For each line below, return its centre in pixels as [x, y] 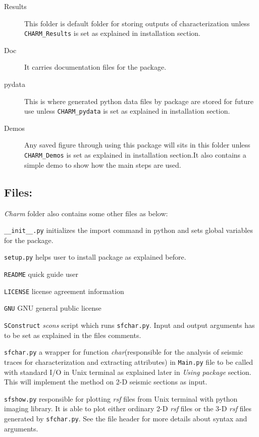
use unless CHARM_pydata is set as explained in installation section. [127, 111]
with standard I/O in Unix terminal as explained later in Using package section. [128, 372]
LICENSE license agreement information [64, 291]
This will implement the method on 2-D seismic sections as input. [106, 382]
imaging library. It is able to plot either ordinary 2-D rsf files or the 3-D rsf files [128, 408]
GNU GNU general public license [53, 308]
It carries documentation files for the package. [95, 67]
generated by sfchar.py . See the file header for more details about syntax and [126, 418]
